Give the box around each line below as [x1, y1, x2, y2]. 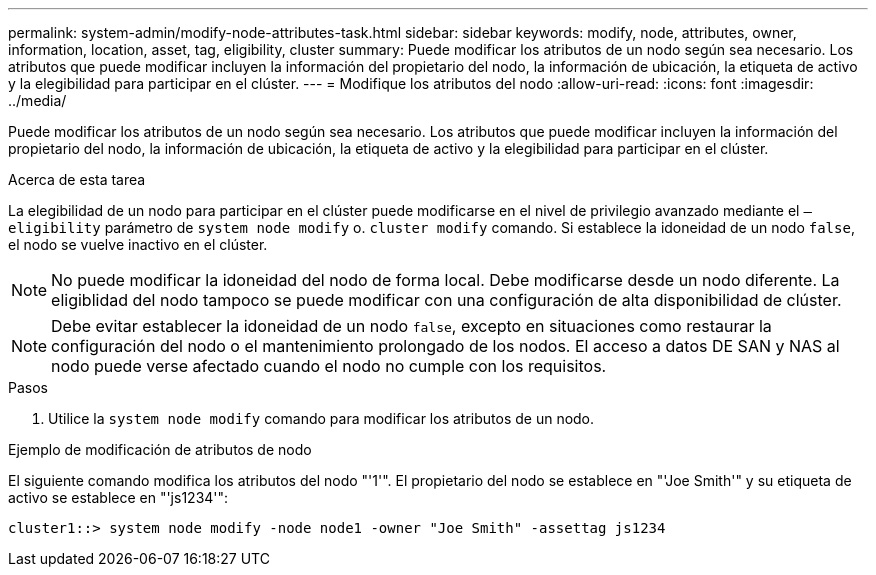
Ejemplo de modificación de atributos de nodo [8, 441, 312, 458]
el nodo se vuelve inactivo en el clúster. [8, 236, 268, 253]
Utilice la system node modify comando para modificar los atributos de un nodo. [48, 410, 595, 427]
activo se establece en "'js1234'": [8, 489, 229, 506]
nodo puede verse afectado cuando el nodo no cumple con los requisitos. [51, 356, 607, 376]
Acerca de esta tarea [8, 171, 146, 188]
